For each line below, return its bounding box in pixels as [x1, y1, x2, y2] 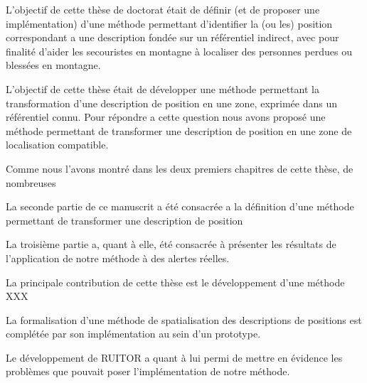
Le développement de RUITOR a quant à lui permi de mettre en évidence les [6, 350, 343, 365]
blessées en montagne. [6, 58, 101, 72]
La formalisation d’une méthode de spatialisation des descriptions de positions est [6, 312, 362, 327]
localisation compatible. [6, 137, 109, 152]
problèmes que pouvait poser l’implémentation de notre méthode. [6, 364, 290, 379]
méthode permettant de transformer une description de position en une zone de [6, 123, 352, 138]
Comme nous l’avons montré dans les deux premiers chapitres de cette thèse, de [6, 161, 353, 176]
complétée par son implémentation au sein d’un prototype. [6, 326, 261, 341]
